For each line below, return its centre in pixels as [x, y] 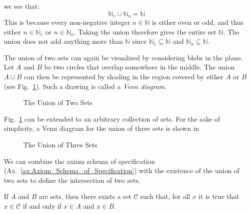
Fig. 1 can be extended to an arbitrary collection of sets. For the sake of [112, 118]
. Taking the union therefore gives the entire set [145, 31]
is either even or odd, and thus [198, 22]
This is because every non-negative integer [67, 22]
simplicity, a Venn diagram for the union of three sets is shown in [102, 128]
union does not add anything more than [63, 41]
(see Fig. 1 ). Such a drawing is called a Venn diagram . [85, 86]
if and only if [42, 205]
